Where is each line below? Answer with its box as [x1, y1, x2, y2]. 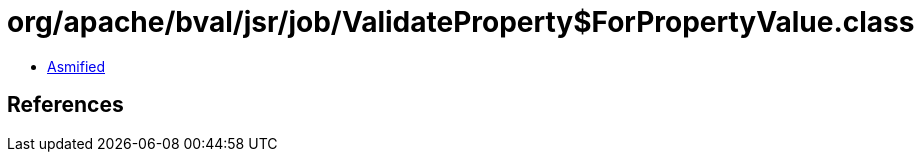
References [7, 92, 124, 118]
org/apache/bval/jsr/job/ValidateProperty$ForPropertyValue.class [7, 5, 915, 39]
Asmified [47, 57, 106, 75]
